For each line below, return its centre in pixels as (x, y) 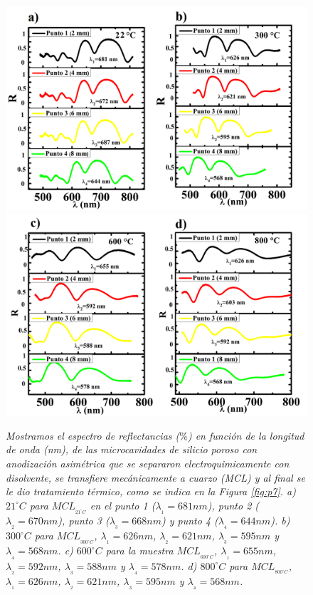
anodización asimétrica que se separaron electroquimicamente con (148, 463)
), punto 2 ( (233, 505)
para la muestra (139, 550)
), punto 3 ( (84, 520)
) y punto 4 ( (190, 520)
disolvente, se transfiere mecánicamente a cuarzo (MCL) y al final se (155, 477)
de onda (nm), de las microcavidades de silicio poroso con (132, 449)
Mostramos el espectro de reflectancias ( (93, 435)
